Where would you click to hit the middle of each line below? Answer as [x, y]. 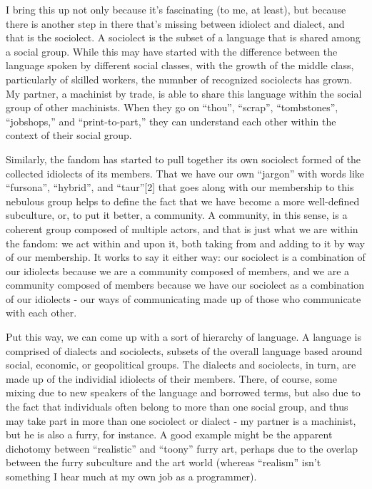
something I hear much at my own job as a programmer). [131, 476]
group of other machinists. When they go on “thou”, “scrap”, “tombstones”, [172, 107]
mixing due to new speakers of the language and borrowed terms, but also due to [183, 392]
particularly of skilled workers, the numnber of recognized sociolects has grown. [179, 79]
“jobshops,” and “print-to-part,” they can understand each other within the [171, 121]
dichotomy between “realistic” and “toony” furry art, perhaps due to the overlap [182, 448]
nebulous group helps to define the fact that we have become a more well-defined [183, 201]
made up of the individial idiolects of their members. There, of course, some [172, 378]
